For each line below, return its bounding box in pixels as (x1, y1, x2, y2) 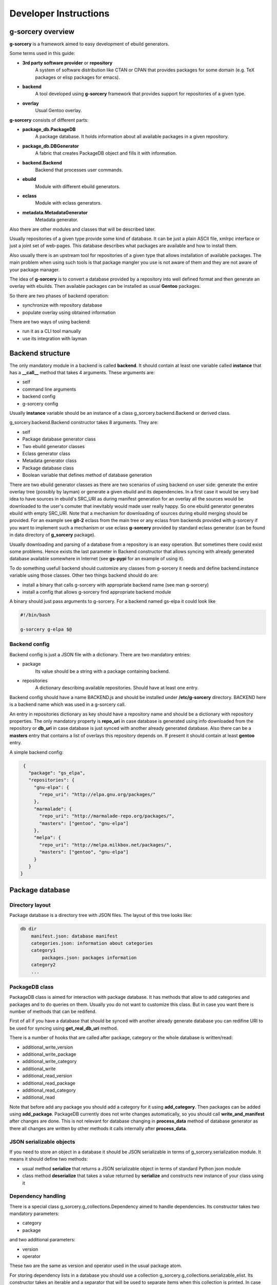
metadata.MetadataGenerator (22, 209, 88, 215)
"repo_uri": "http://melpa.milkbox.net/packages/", (39, 842, 172, 848)
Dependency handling (9, 1192, 66, 1200)
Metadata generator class (22, 457, 77, 464)
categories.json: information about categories (31, 940, 153, 946)
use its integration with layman (22, 335, 87, 341)
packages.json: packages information (42, 954, 137, 961)
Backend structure (9, 348, 70, 357)
